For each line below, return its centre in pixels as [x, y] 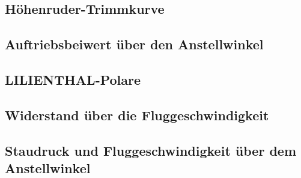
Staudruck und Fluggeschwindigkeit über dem [150, 150]
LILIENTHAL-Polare [73, 79]
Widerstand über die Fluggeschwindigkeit [137, 115]
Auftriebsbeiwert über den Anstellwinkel [134, 44]
